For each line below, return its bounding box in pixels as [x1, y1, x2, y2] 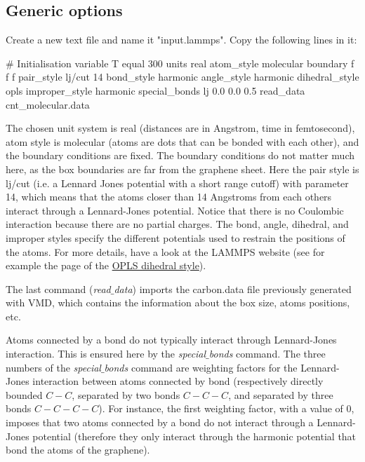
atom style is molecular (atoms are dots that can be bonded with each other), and [6, 134, 359, 149]
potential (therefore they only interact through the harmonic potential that [32, 428, 357, 443]
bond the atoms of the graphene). [6, 442, 150, 457]
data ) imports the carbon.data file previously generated [114, 281, 352, 296]
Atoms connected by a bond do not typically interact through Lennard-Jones [6, 332, 337, 347]
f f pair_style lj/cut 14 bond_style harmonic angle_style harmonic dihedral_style [6, 69, 359, 84]
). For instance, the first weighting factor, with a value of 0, [98, 401, 354, 416]
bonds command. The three [208, 346, 326, 361]
